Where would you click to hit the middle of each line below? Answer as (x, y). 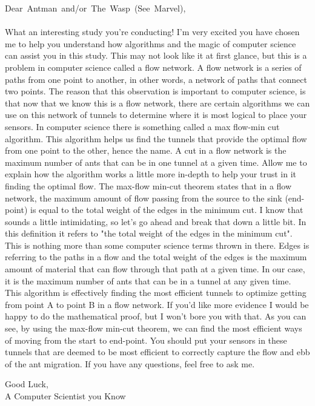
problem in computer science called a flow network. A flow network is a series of (153, 67)
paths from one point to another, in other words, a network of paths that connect (156, 79)
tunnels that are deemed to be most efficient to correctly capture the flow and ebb (157, 352)
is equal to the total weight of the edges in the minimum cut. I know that (167, 210)
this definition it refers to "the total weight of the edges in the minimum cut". (149, 233)
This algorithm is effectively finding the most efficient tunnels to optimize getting (156, 293)
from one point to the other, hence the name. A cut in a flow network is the (146, 150)
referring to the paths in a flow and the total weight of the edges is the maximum (156, 257)
